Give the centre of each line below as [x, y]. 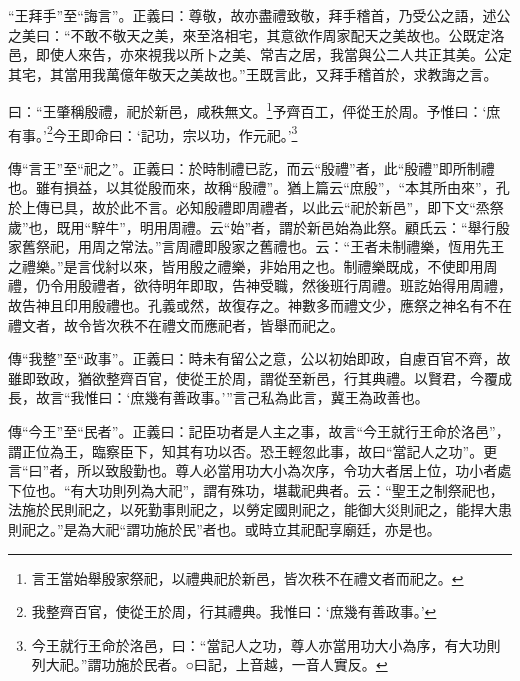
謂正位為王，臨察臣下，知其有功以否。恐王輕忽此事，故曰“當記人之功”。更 [253, 450]
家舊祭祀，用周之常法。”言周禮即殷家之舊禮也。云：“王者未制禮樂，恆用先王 [256, 246]
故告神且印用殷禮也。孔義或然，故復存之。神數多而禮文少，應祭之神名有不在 [260, 305]
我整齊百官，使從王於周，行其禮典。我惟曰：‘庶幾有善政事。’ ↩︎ [234, 611]
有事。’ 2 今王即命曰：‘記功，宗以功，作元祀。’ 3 [153, 133]
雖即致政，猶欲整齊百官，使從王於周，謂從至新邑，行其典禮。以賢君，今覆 [253, 377]
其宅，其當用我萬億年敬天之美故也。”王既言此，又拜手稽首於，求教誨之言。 [253, 73]
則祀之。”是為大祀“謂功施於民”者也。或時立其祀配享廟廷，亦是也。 [224, 528]
